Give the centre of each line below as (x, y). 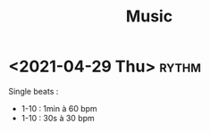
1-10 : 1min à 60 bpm (59, 108)
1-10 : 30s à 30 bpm (58, 118)
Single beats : (34, 91)
